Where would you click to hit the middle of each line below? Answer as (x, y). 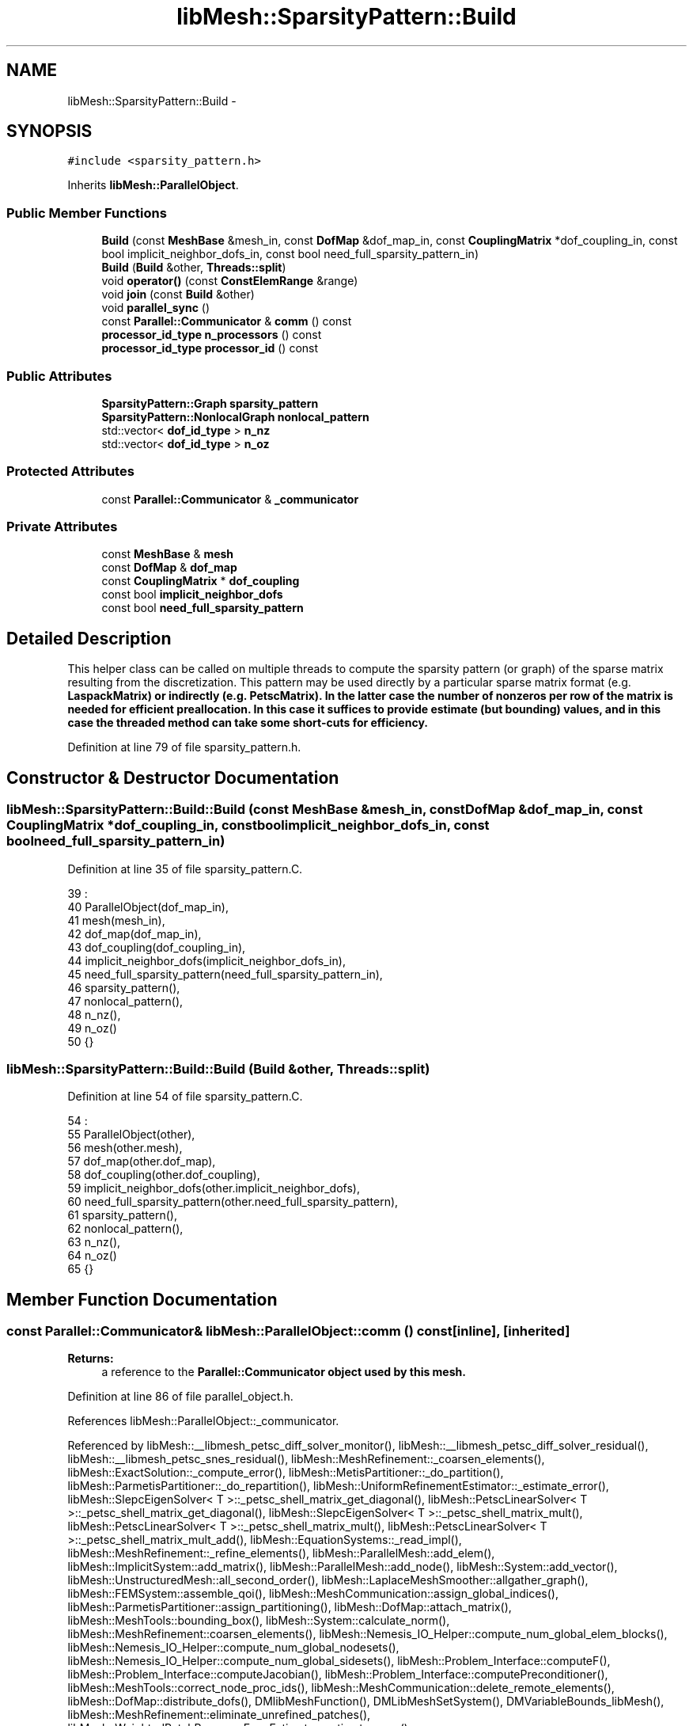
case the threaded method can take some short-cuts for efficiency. (248, 723)
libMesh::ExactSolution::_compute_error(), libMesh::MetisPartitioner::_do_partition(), (286, 1473)
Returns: (91, 1359)
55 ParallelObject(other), (131, 1135)
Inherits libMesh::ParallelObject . (153, 185)
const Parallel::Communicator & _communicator (230, 499)
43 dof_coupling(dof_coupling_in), (157, 947)
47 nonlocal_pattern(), (125, 1001)
